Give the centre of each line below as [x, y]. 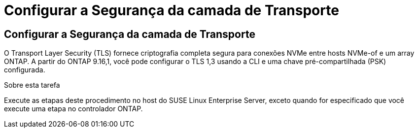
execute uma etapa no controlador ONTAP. [73, 109]
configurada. [25, 70]
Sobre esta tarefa [32, 85]
